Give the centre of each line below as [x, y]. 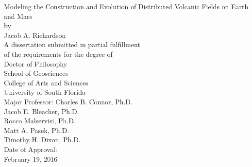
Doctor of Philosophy [36, 63]
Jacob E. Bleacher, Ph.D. [42, 111]
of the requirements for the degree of [58, 54]
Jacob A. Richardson [35, 35]
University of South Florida [45, 92]
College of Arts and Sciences [46, 82]
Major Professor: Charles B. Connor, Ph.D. [68, 101]
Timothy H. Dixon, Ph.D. [42, 140]
